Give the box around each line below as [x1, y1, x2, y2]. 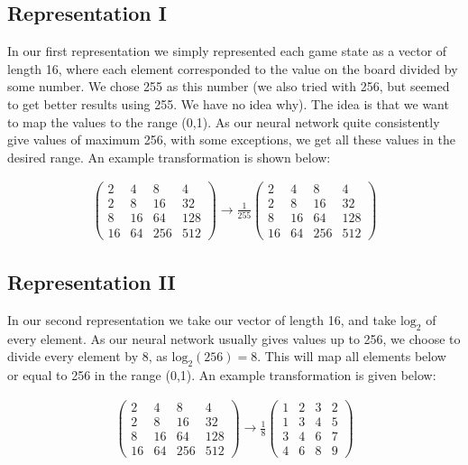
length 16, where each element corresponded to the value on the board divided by [7, 59, 458, 78]
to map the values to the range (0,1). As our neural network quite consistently [7, 112, 440, 131]
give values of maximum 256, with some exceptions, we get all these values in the [7, 130, 455, 149]
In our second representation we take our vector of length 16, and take [7, 310, 397, 329]
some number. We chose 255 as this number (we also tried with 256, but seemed [7, 77, 450, 96]
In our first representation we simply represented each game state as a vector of [7, 42, 447, 60]
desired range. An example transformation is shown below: [7, 147, 331, 166]
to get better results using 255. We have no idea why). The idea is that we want [7, 94, 449, 113]
